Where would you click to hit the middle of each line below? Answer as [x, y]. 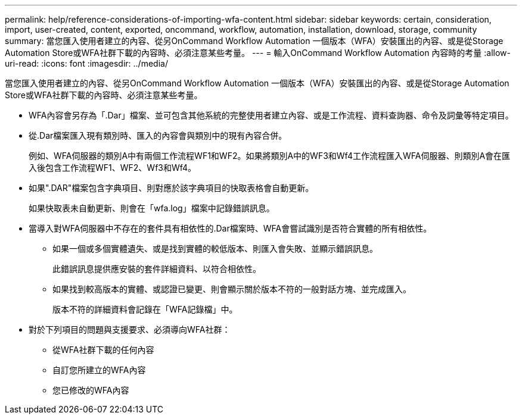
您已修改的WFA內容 [91, 390]
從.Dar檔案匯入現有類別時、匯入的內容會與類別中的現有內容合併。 [158, 135]
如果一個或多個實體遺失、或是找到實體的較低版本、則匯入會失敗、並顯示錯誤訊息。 [215, 248]
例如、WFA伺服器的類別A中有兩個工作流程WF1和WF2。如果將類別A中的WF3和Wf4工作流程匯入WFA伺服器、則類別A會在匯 [270, 156]
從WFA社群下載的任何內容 [103, 350]
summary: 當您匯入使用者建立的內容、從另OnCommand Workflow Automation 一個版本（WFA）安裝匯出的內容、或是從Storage [254, 41]
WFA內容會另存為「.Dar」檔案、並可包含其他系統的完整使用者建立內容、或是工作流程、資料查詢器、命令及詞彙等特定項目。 [271, 115]
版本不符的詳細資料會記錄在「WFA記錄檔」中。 [145, 309]
